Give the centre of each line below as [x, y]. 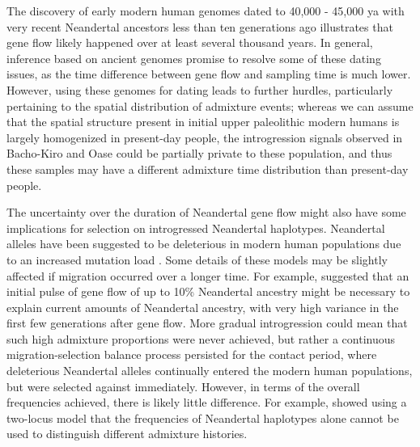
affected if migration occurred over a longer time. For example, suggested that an [208, 275]
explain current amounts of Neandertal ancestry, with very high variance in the [203, 307]
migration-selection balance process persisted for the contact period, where [192, 354]
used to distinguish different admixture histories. [127, 434]
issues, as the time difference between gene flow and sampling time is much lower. [209, 74]
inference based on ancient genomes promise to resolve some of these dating [194, 58]
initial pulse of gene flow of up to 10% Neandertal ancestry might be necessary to [208, 291]
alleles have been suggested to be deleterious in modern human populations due [204, 244]
